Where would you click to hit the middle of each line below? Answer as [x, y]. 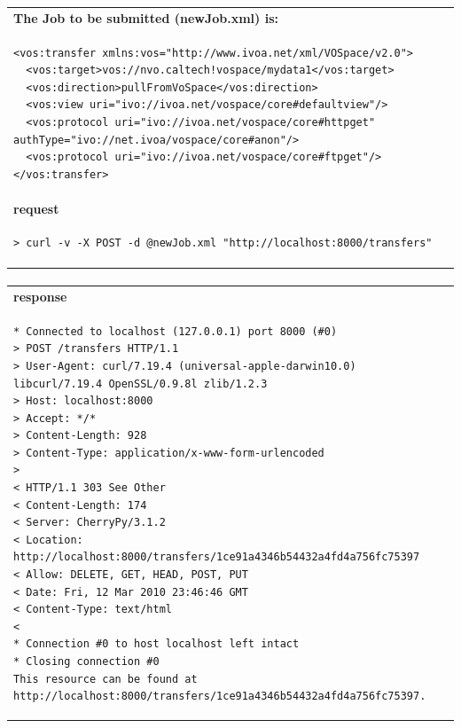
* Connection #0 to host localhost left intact [156, 644]
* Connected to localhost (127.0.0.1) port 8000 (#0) [176, 331]
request [36, 208]
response [40, 296]
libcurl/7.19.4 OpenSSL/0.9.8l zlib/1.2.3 [141, 384]
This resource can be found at [105, 679]
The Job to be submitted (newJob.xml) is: [146, 17]
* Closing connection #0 [86, 661]
